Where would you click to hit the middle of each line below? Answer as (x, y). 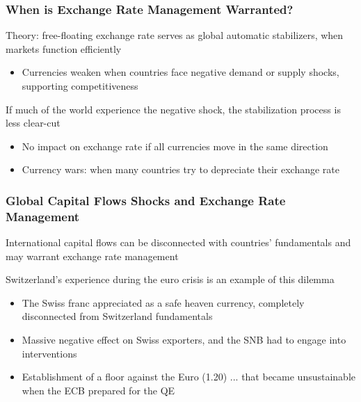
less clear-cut (33, 123)
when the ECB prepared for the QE (98, 390)
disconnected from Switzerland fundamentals (117, 316)
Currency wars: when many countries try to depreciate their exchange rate (181, 169)
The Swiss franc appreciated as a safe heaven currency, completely (163, 302)
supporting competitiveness (80, 86)
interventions (49, 353)
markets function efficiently (64, 48)
